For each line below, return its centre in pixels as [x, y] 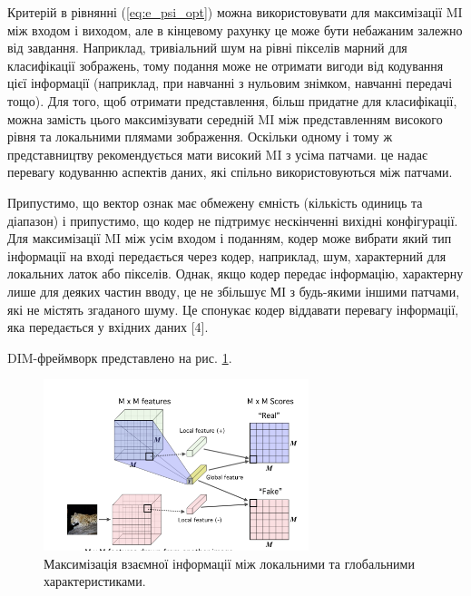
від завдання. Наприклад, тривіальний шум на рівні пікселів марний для [207, 48]
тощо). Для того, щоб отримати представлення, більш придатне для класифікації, [232, 100]
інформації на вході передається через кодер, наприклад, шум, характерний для [227, 255]
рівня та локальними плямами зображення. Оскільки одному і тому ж [200, 137]
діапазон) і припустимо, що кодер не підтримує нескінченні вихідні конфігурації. [233, 220]
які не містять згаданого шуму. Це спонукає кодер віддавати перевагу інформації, [233, 309]
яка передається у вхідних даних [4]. [108, 327]
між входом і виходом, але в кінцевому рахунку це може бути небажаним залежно [235, 29]
